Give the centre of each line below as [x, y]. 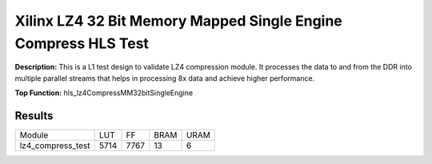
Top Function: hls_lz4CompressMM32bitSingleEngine [104, 93]
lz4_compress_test [55, 146]
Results [34, 116]
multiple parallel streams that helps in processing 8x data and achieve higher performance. [165, 78]
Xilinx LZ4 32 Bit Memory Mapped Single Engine [179, 21]
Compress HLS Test [82, 43]
